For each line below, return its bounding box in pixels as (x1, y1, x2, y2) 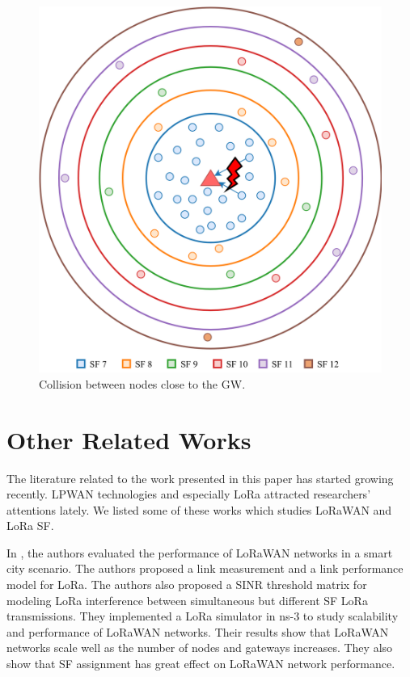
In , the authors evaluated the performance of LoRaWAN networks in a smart (6, 544, 393, 561)
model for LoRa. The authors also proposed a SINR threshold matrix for (6, 576, 367, 593)
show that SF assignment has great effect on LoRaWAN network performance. (6, 655, 395, 672)
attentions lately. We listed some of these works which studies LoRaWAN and (6, 501, 392, 518)
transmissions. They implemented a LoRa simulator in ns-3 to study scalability (6, 608, 399, 624)
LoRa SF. (6, 517, 54, 534)
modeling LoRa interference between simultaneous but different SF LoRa (6, 591, 368, 608)
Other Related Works (6, 423, 251, 456)
